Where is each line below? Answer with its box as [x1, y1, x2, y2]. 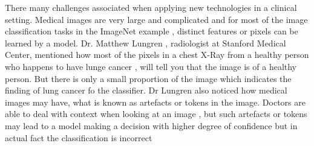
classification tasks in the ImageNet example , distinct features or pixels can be [5, 25, 298, 37]
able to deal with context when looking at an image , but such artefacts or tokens [5, 107, 307, 120]
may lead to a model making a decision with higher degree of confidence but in [5, 119, 298, 132]
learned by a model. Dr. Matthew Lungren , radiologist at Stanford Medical [5, 36, 286, 49]
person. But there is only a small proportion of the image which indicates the [5, 72, 292, 84]
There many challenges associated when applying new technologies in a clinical [5, 1, 297, 13]
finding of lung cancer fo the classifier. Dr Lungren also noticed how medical [5, 84, 287, 97]
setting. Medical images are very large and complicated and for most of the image [5, 13, 308, 25]
